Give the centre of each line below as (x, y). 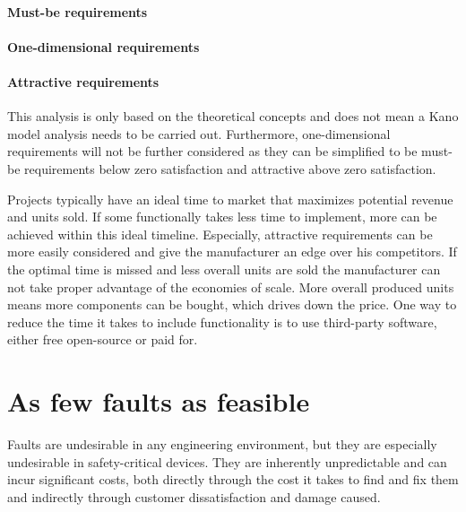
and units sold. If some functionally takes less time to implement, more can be (222, 217)
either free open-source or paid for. (103, 339)
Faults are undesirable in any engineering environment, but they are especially (222, 444)
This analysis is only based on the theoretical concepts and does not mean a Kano (233, 116)
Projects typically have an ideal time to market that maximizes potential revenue (230, 199)
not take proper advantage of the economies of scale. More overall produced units (231, 286)
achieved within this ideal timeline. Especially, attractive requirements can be (220, 234)
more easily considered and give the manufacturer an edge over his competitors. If (232, 252)
